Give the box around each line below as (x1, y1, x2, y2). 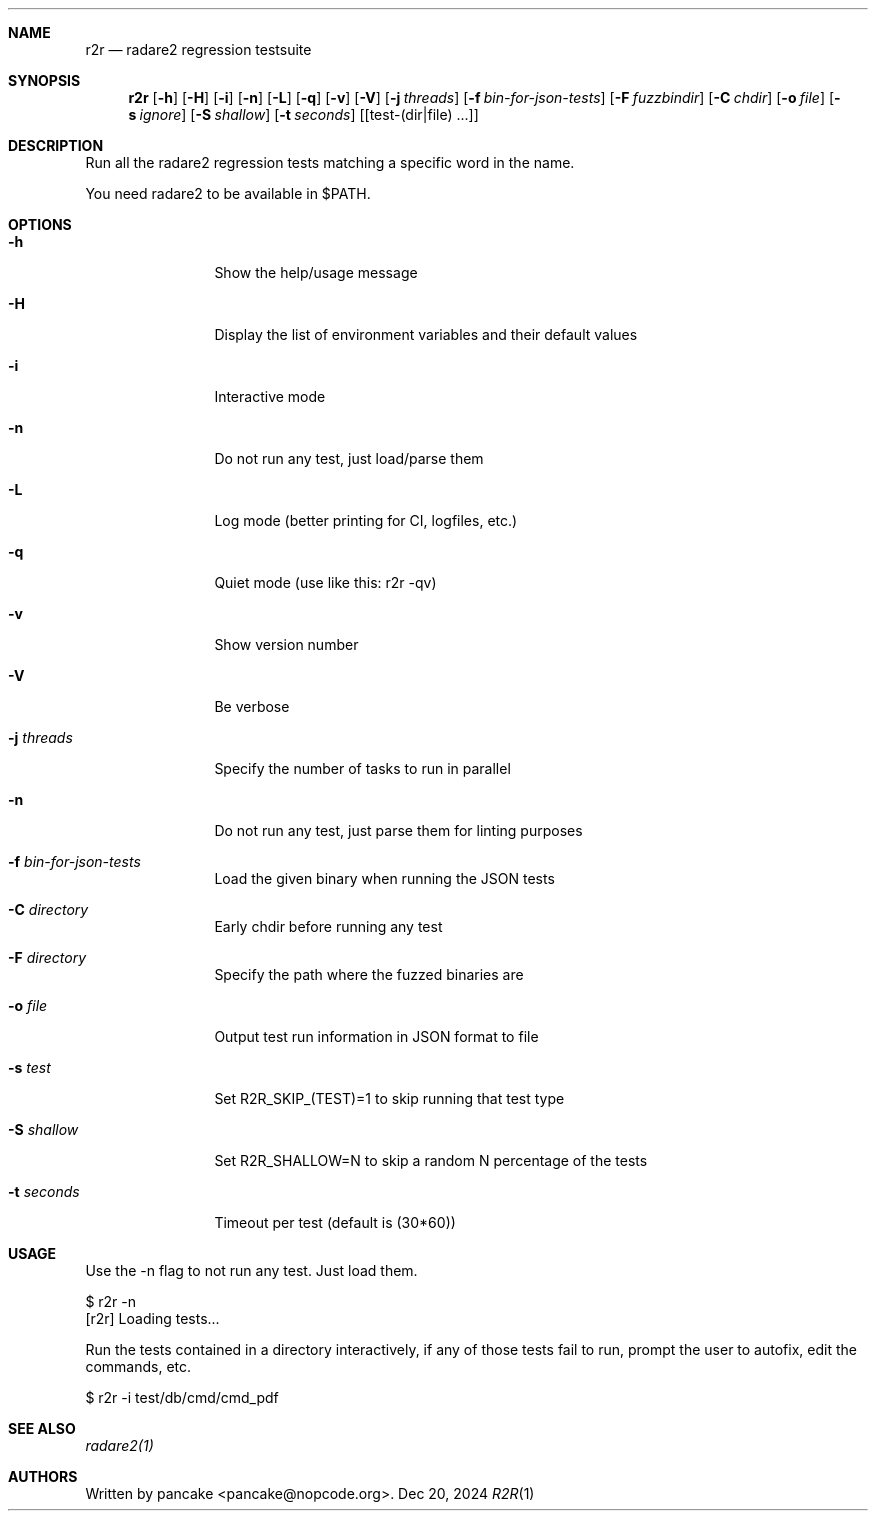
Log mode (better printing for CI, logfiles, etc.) (214, 512, 518, 529)
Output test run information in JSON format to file (214, 1028, 539, 1045)
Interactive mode (214, 388, 326, 405)
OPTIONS (8, 216, 72, 233)
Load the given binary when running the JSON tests (214, 870, 555, 887)
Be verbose (214, 698, 290, 715)
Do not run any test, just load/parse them (214, 450, 484, 467)
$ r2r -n (85, 1293, 137, 1310)
